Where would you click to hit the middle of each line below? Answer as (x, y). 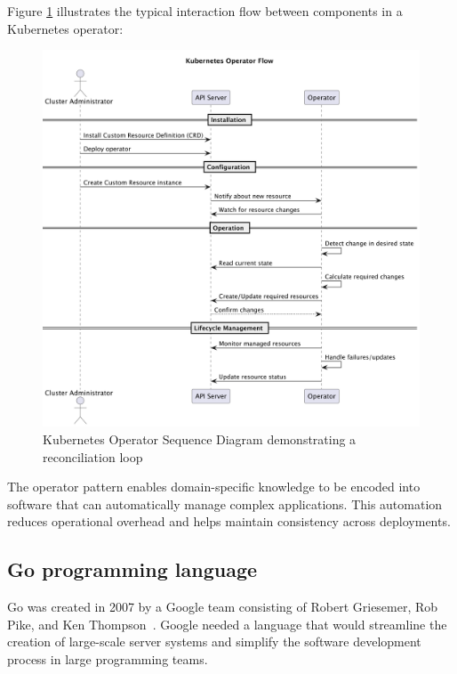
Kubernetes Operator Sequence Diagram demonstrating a (200, 439)
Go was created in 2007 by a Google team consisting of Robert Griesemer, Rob (223, 607)
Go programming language (132, 569)
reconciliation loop (93, 456)
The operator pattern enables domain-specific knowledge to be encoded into (214, 487)
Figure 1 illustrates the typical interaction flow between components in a (205, 11)
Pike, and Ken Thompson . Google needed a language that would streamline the (227, 624)
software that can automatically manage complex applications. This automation (225, 503)
